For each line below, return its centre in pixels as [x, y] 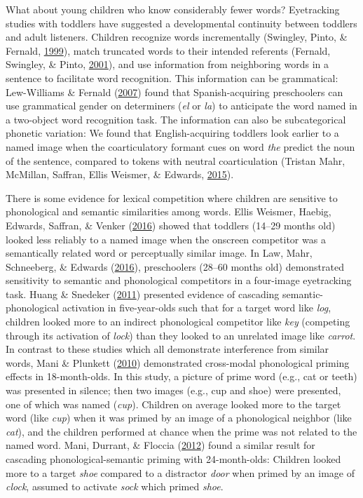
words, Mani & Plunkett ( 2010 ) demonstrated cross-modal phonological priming [178, 362]
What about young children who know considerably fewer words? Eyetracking [173, 9]
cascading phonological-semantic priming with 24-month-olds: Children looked [173, 459]
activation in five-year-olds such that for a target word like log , [197, 308]
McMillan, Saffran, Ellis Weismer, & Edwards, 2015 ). [120, 174]
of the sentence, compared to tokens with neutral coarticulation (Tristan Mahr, [176, 160]
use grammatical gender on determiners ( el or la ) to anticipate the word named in [181, 106]
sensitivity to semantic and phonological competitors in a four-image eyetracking [179, 280]
